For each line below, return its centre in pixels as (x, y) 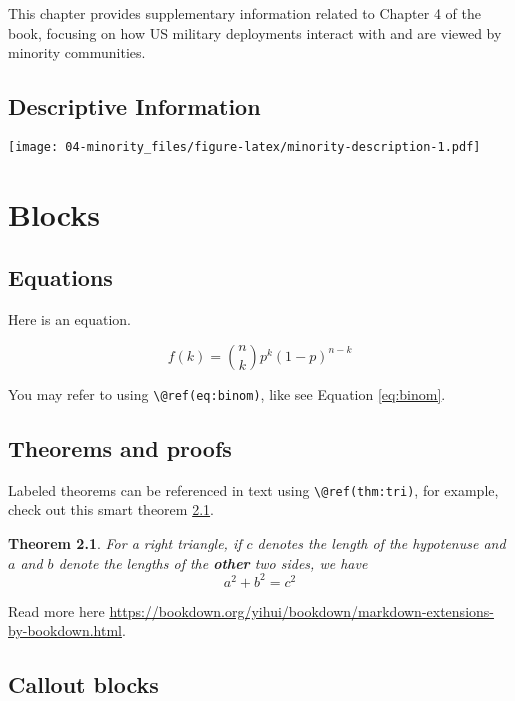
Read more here (56, 610)
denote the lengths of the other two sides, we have (213, 562)
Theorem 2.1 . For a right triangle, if (125, 542)
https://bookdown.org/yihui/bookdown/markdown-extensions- (301, 610)
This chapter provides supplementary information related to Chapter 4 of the (244, 13)
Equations (60, 277)
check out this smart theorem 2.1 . (111, 509)
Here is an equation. (70, 319)
